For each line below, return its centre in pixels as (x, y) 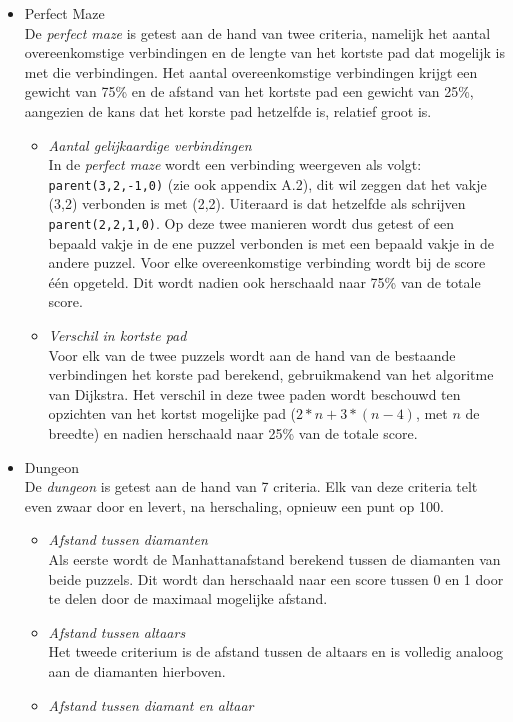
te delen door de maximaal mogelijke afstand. (188, 598)
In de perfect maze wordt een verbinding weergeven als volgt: (235, 164)
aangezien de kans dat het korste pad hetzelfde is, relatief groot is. (228, 110)
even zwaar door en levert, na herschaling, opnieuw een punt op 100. (234, 505)
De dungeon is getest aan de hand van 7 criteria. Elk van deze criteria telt (251, 486)
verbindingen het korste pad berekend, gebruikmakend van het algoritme (271, 374)
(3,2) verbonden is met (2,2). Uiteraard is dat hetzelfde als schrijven (257, 203)
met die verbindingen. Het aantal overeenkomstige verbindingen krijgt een (251, 71)
